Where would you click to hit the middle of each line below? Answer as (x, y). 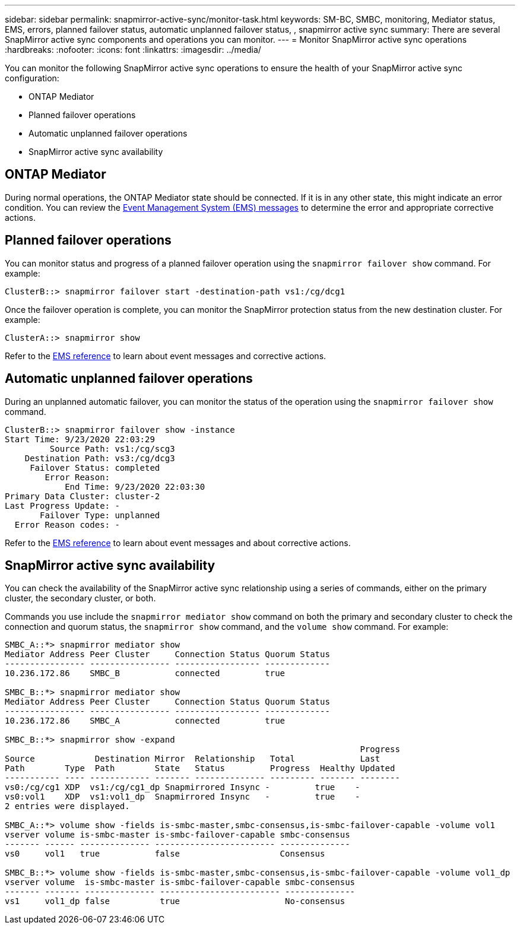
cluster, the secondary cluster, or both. (80, 598)
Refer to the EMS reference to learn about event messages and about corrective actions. (178, 543)
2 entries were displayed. (67, 806)
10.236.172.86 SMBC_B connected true (145, 673)
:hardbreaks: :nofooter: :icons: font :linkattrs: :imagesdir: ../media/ (133, 50)
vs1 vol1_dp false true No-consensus (175, 901)
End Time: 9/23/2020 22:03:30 (135, 486)
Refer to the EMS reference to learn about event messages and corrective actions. (166, 356)
